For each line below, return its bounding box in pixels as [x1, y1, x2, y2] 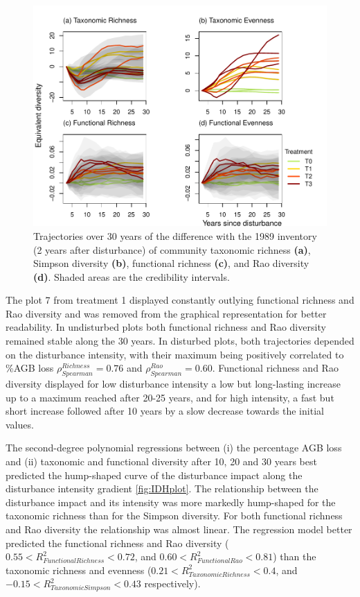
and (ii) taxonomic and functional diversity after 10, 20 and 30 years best [6, 454, 317, 469]
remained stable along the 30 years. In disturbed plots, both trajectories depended [6, 334, 354, 348]
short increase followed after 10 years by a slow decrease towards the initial [6, 404, 324, 418]
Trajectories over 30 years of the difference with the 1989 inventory [33, 228, 317, 243]
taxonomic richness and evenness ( [6, 562, 152, 577]
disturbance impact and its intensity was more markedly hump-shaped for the [6, 494, 336, 509]
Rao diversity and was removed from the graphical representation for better [6, 306, 327, 320]
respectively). [144, 576, 201, 591]
